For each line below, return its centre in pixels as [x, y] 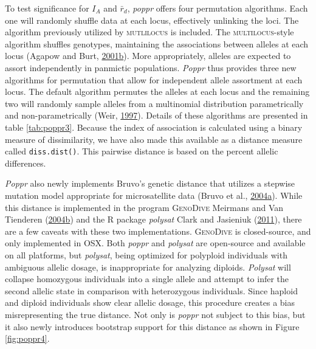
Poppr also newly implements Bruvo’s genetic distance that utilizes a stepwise [150, 183]
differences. [26, 163]
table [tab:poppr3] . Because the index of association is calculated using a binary [154, 127]
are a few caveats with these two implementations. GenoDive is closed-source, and [158, 231]
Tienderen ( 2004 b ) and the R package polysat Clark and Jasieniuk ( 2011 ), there [153, 219]
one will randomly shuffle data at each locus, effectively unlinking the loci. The [152, 20]
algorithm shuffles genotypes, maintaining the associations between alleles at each [157, 43]
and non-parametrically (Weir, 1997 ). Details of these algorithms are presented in [156, 115]
